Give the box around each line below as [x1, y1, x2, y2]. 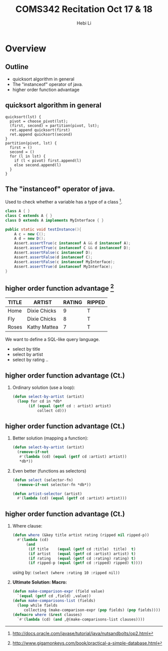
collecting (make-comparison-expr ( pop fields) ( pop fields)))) [23, 607, 161, 612]
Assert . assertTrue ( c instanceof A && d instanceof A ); [14, 241, 131, 246]
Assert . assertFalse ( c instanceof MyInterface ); [14, 259, 115, 264]
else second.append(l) [14, 162, 61, 167]
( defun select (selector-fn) [12, 477, 73, 482]
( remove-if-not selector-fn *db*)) [17, 482, 91, 487]
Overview [5, 42, 46, 54]
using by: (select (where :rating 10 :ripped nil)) [12, 569, 120, 575]
